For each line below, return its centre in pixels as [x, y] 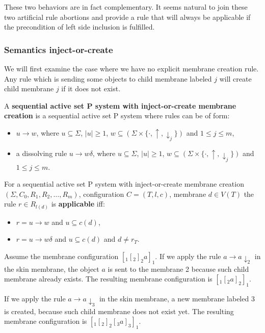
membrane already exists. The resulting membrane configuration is [108, 279]
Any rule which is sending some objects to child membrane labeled [108, 78]
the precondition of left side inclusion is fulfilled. [79, 27]
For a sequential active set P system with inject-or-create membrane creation [124, 184]
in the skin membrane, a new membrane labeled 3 [177, 299]
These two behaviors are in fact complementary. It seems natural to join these [126, 7]
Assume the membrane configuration [61, 256]
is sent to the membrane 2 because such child [178, 268]
